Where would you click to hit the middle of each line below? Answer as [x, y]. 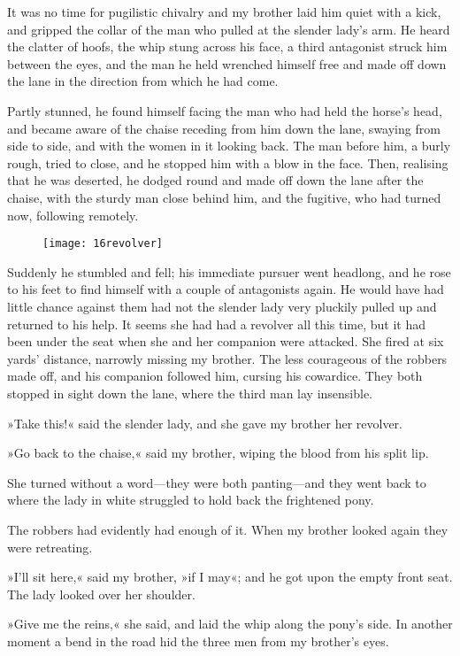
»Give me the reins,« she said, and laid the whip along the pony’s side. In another [230, 624]
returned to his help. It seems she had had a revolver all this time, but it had [217, 324]
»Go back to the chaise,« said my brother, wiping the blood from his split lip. [218, 453]
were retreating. [50, 547]
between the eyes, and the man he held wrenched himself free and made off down [227, 63]
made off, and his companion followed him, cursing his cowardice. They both [215, 376]
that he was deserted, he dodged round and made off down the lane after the [215, 180]
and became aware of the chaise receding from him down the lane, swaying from [224, 128]
